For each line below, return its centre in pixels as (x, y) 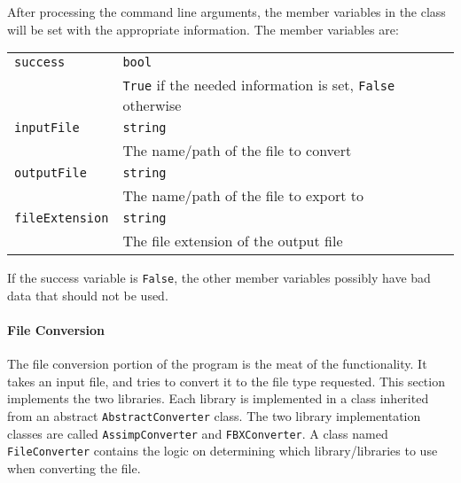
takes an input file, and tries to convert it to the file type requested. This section (226, 381)
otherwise (152, 105)
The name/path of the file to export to (243, 196)
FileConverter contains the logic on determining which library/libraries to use (223, 451)
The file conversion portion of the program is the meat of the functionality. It (217, 364)
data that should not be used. (88, 295)
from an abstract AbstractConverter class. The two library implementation (214, 416)
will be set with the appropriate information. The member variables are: (203, 29)
